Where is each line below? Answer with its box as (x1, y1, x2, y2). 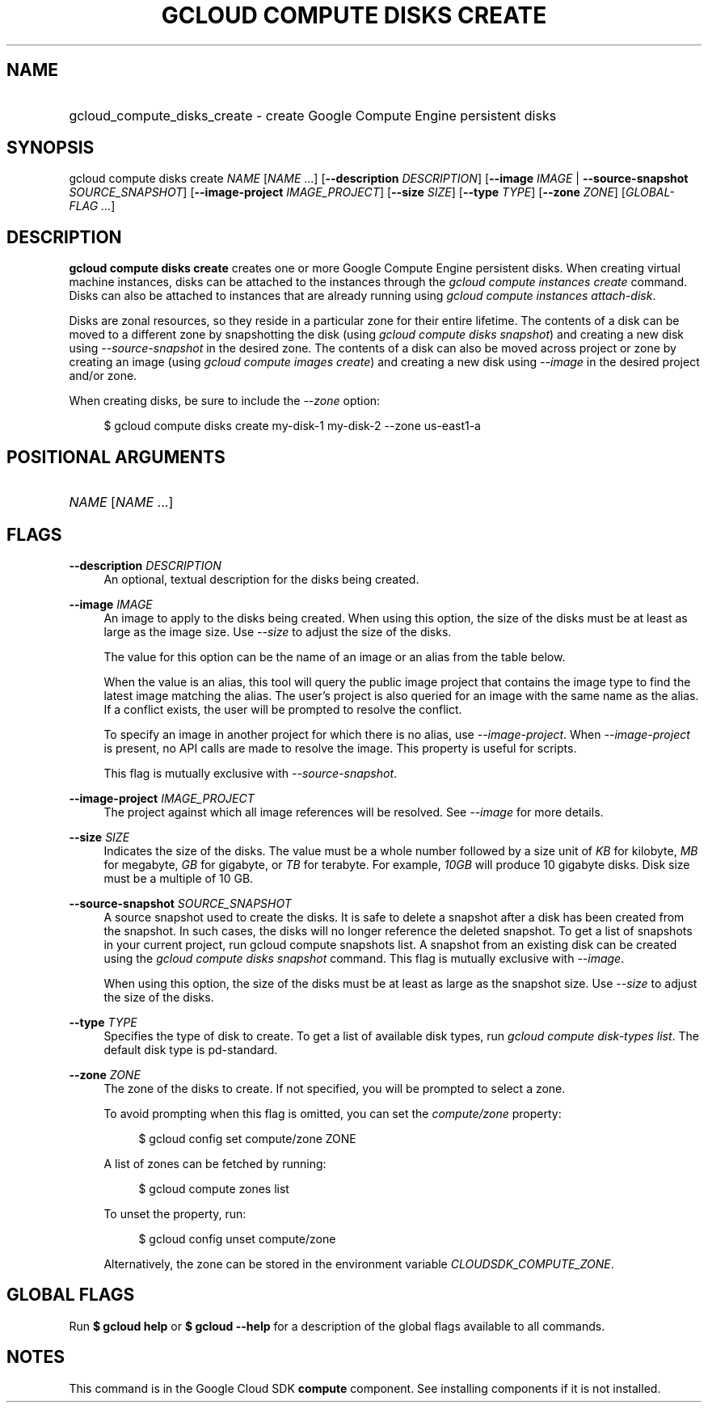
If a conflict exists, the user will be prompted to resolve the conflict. (103, 702, 462, 716)
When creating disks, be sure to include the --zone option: (69, 394, 381, 408)
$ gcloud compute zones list (138, 1181, 289, 1196)
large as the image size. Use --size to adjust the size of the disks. (103, 624, 452, 639)
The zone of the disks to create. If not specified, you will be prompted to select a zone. (103, 1081, 566, 1095)
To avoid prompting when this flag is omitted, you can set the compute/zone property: (103, 1106, 562, 1120)
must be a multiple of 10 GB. (103, 871, 254, 885)
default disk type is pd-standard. (103, 1042, 278, 1057)
